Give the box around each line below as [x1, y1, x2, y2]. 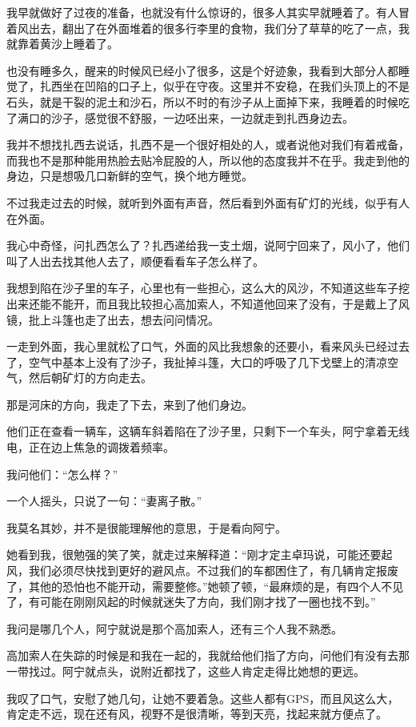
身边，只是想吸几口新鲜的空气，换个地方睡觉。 [6, 167, 253, 184]
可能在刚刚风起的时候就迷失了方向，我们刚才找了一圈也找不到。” [39, 593, 376, 610]
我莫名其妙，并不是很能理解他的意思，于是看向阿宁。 [6, 519, 286, 536]
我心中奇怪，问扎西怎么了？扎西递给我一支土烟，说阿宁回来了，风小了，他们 [6, 237, 410, 254]
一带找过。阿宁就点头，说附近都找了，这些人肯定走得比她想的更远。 [6, 663, 365, 679]
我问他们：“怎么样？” [6, 465, 118, 482]
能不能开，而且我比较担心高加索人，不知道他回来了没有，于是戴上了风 [39, 295, 410, 311]
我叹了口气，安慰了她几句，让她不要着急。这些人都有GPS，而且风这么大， [6, 689, 399, 706]
